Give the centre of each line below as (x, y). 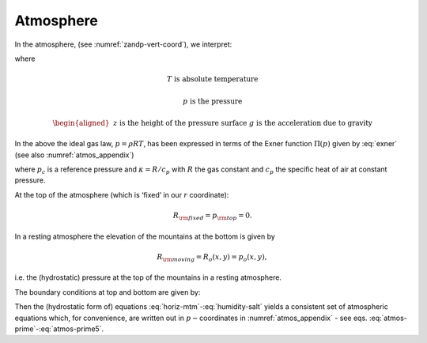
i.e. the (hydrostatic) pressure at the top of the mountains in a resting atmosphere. (148, 277)
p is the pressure (212, 101)
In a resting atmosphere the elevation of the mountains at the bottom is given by (145, 236)
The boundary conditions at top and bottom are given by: (108, 292)
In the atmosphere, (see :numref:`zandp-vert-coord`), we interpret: (123, 44)
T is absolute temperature (212, 79)
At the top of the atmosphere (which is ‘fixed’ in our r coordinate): (122, 194)
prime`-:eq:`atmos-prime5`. (59, 329)
